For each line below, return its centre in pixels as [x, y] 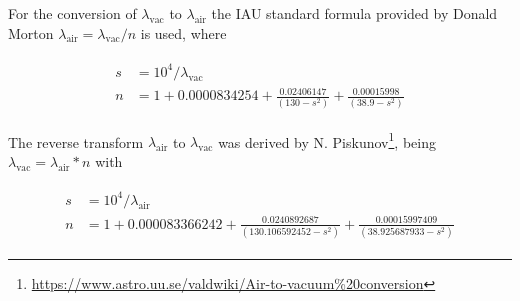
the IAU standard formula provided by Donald [354, 13]
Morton [31, 32]
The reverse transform [76, 141]
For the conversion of [72, 13]
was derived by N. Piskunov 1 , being [327, 140]
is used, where [183, 32]
